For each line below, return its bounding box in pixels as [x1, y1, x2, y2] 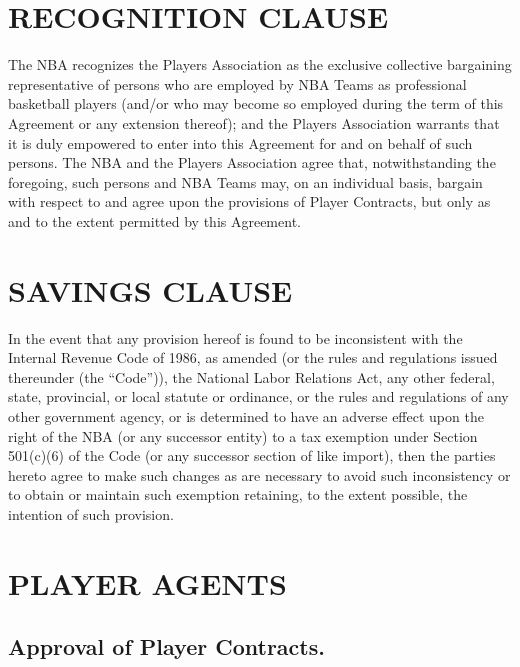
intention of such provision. [8, 503, 174, 524]
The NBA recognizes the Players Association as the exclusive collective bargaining [8, 54, 512, 75]
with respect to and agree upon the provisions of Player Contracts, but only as [8, 191, 491, 212]
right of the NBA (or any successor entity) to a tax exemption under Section [8, 425, 478, 446]
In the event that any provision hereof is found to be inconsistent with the [8, 327, 463, 348]
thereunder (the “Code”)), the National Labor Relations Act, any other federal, [8, 366, 495, 387]
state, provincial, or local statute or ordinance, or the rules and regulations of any [8, 386, 509, 407]
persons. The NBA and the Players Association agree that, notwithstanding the [8, 152, 496, 173]
